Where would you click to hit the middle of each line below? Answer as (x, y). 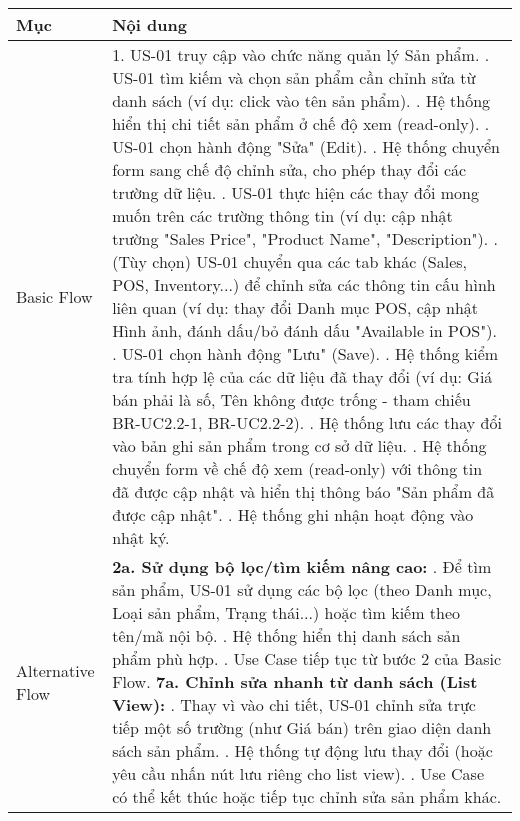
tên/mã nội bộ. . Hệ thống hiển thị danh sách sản (286, 635)
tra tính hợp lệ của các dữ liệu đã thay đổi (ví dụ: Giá (302, 376)
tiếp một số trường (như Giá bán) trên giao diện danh (302, 727)
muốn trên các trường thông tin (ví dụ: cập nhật (282, 215)
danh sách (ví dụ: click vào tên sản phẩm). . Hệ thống (301, 100)
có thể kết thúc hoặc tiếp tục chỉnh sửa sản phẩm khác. (307, 796)
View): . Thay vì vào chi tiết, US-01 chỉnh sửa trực (294, 704)
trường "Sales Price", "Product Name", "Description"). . (305, 238)
